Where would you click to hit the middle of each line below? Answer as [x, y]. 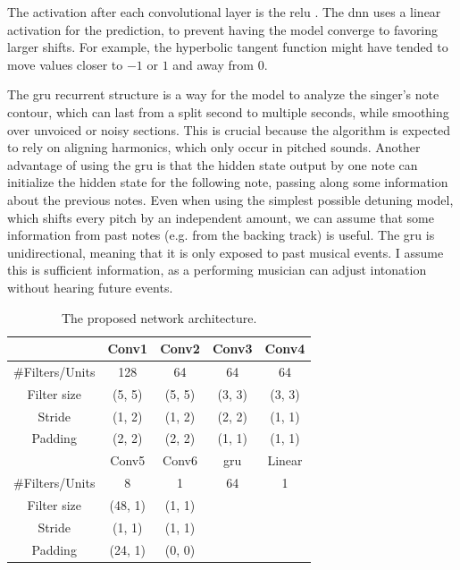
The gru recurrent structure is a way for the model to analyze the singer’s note [223, 94]
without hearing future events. [90, 287]
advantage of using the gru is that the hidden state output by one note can [213, 164]
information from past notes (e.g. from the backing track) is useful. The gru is [221, 235]
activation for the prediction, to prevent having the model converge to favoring [223, 29]
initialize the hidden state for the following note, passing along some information [228, 182]
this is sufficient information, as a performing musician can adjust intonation [217, 270]
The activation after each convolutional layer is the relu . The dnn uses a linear [224, 12]
